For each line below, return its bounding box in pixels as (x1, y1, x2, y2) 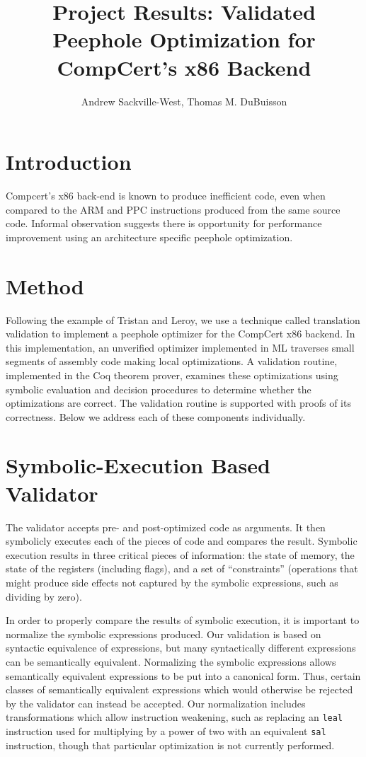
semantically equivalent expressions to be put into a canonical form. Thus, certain (6, 668, 361, 683)
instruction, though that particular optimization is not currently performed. (6, 737, 335, 752)
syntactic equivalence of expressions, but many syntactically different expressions (6, 640, 356, 655)
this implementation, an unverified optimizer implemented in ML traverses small (6, 340, 355, 354)
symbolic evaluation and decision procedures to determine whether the (6, 381, 311, 396)
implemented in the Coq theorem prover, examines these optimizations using (6, 367, 338, 382)
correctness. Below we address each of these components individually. (6, 409, 306, 424)
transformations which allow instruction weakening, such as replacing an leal (6, 710, 343, 724)
